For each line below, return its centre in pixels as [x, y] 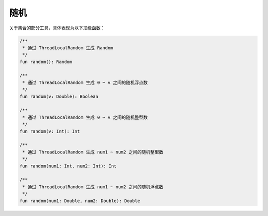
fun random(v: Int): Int [50, 131]
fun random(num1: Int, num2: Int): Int [68, 166]
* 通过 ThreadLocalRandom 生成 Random [68, 48]
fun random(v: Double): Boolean [59, 96]
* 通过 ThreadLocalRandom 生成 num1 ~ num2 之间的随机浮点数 [93, 187]
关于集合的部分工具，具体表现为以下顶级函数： [57, 28]
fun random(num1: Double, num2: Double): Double [80, 201]
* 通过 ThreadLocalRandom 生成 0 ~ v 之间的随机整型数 [85, 117]
